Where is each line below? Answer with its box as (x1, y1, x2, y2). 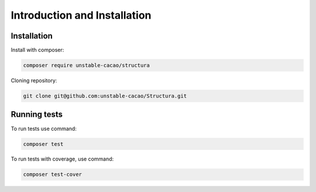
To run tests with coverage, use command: (11, 155, 114, 163)
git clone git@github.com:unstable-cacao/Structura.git (23, 93, 187, 99)
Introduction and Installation (11, 9, 152, 22)
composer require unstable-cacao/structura (23, 62, 150, 69)
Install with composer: (11, 47, 64, 54)
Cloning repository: (11, 77, 57, 84)
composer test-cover (23, 171, 82, 178)
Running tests (11, 110, 63, 120)
